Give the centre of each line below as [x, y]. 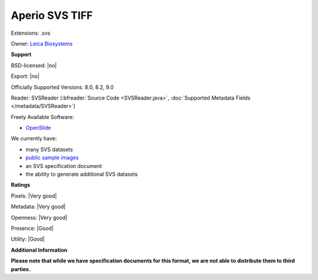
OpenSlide [38, 128]
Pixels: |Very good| [34, 196]
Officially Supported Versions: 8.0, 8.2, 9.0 [62, 87]
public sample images [52, 158]
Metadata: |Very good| [38, 207]
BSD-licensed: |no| [34, 65]
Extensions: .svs [31, 33]
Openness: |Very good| [39, 218]
